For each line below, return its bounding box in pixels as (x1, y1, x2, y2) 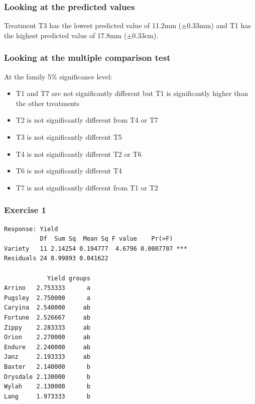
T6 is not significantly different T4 (16, 165, 122, 176)
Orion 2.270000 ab (4, 334, 90, 341)
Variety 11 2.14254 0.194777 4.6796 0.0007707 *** (4, 245, 188, 252)
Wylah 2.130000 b (4, 383, 90, 390)
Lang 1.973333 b (4, 392, 90, 400)
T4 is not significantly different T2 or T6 (16, 148, 142, 159)
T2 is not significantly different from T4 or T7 (16, 115, 158, 125)
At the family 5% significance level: (4, 71, 112, 81)
